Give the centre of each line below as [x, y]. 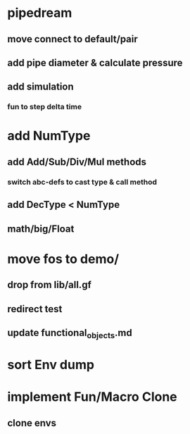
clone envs [32, 423]
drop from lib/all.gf [49, 285]
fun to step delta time [45, 107]
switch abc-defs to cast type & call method [82, 182]
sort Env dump [51, 365]
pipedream [40, 13]
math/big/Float [41, 229]
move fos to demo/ [63, 259]
